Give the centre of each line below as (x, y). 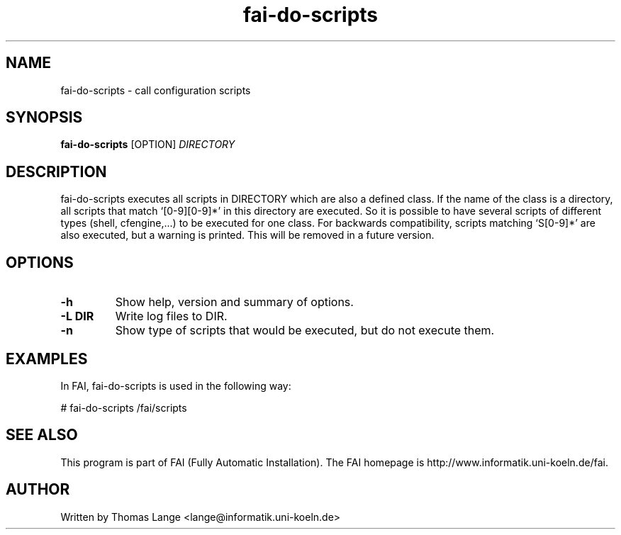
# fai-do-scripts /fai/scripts (124, 407)
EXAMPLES (47, 359)
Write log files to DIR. (171, 316)
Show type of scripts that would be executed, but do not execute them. (305, 331)
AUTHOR (38, 490)
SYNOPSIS (44, 118)
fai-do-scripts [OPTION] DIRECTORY (148, 145)
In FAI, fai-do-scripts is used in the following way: (176, 385)
